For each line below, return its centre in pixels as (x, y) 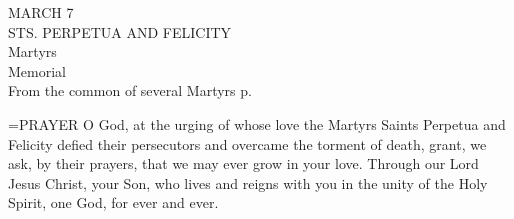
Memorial (37, 70)
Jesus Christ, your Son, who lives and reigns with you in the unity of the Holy (248, 182)
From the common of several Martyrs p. (130, 90)
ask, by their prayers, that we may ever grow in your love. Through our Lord (243, 163)
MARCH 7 (41, 12)
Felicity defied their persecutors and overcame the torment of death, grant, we (247, 143)
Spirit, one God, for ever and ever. (113, 202)
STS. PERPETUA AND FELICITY (120, 31)
